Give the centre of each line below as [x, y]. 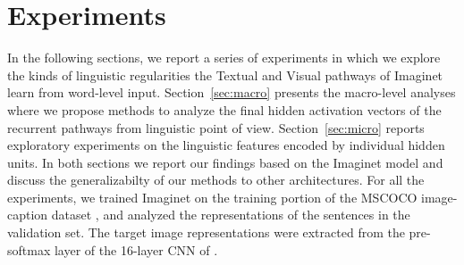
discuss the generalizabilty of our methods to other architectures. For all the [216, 180]
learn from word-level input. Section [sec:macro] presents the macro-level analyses [232, 92]
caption [28, 215]
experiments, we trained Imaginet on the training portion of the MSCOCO [212, 197]
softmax [29, 249]
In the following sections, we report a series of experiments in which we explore [224, 58]
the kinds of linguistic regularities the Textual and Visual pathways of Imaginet [225, 75]
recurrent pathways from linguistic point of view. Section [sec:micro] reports [216, 127]
